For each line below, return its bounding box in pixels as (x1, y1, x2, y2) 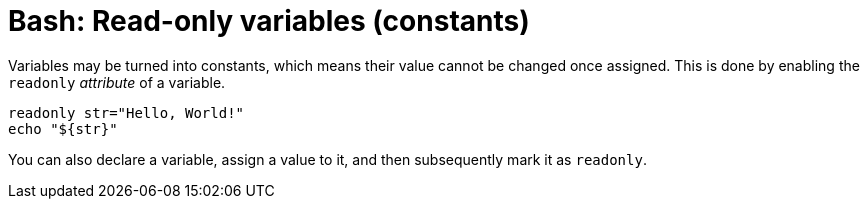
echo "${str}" (8, 120, 118, 137)
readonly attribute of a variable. (8, 73, 226, 91)
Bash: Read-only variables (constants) (8, 4, 530, 38)
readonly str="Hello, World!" (8, 104, 245, 121)
